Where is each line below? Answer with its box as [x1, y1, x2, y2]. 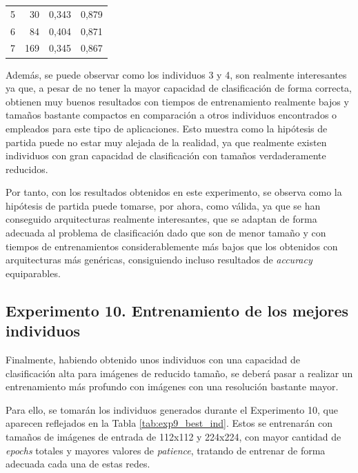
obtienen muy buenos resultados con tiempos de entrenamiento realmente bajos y [6, 94, 349, 108]
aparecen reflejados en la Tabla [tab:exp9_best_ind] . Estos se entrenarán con [6, 416, 333, 430]
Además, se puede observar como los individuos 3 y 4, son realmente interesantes [6, 67, 347, 81]
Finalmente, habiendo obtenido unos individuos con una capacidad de [6, 352, 301, 367]
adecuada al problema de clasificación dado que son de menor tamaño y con [6, 225, 326, 240]
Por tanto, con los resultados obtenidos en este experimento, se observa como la [6, 185, 342, 199]
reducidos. [6, 161, 48, 176]
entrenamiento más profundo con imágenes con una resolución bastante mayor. [6, 379, 339, 394]
